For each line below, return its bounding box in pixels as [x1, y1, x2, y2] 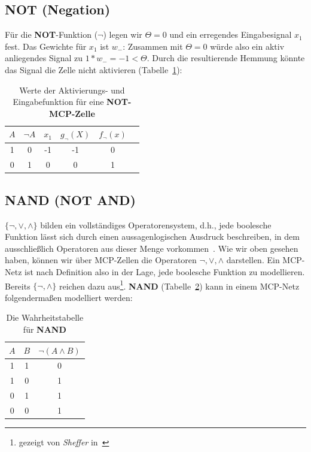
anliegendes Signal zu [5, 52, 83, 64]
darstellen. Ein [226, 254, 280, 266]
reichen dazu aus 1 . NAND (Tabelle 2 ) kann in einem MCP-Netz [59, 278, 300, 292]
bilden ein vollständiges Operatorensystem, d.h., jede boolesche [40, 218, 272, 231]
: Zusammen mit [123, 40, 183, 52]
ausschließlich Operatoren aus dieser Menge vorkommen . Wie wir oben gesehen [5, 242, 298, 254]
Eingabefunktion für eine [13, 95, 104, 108]
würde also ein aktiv [210, 40, 285, 52]
